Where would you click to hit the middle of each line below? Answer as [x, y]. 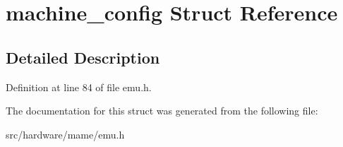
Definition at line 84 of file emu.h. [79, 87]
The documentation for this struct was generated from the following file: [162, 111]
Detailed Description [83, 57]
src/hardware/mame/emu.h [65, 134]
